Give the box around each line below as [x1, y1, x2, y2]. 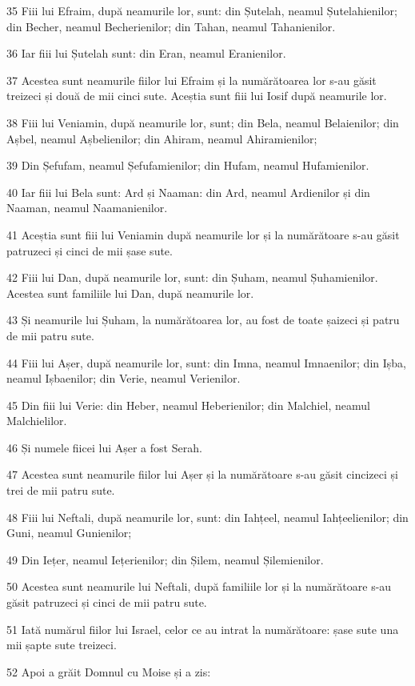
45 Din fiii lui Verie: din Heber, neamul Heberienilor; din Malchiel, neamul [6, 396, 371, 413]
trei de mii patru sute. [6, 482, 115, 499]
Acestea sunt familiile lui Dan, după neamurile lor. [6, 284, 254, 301]
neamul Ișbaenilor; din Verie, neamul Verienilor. [6, 370, 241, 387]
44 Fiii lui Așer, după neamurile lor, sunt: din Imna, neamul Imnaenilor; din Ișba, [6, 354, 406, 371]
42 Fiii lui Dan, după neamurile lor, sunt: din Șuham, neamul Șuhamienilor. [6, 269, 378, 286]
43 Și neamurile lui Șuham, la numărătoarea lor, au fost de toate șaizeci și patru [6, 311, 400, 328]
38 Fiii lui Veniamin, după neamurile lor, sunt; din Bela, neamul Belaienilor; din [6, 114, 399, 130]
